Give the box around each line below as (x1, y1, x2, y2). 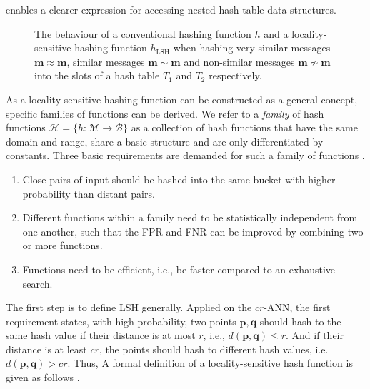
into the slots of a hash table (34, 68, 160, 83)
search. (22, 276, 53, 291)
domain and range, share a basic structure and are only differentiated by (6, 133, 324, 148)
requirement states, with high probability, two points (6, 313, 236, 328)
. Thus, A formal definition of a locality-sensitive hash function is (67, 355, 353, 370)
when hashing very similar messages (173, 40, 331, 55)
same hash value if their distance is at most (6, 328, 196, 343)
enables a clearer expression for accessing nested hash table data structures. (6, 2, 336, 16)
